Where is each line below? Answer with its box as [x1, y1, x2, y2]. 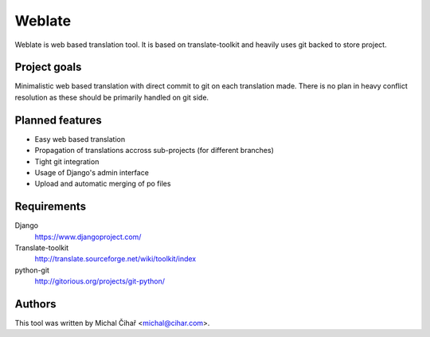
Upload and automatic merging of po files [34, 179, 171, 189]
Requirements [14, 200, 87, 214]
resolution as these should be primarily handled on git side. [14, 92, 209, 102]
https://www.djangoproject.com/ [34, 232, 142, 241]
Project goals [14, 61, 82, 74]
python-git [14, 265, 49, 275]
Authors [14, 297, 57, 311]
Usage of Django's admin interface [34, 167, 149, 177]
